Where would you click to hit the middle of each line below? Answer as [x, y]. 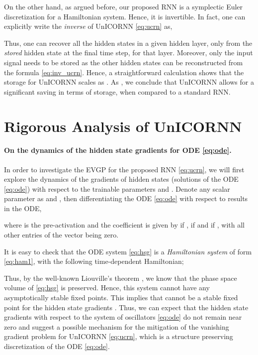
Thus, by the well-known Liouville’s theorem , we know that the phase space [121, 278]
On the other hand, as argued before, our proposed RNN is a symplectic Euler [124, 6]
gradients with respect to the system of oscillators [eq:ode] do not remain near [123, 317]
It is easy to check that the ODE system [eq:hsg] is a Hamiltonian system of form [128, 251]
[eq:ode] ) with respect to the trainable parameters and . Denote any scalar [117, 188]
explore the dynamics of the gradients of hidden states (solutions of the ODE [121, 179]
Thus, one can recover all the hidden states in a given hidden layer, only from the [128, 43]
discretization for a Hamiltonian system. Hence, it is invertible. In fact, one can [125, 16]
